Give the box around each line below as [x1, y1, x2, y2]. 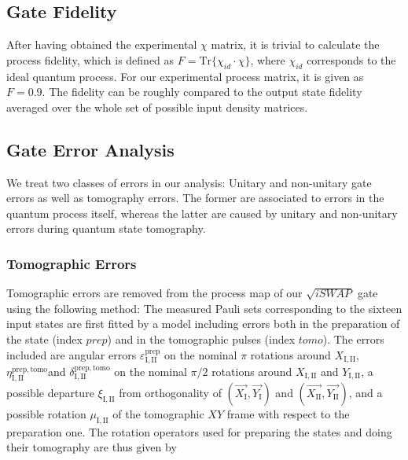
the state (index [6, 330, 83, 347]
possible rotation [6, 405, 86, 421]
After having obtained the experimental [6, 36, 197, 53]
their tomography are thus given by [6, 439, 177, 455]
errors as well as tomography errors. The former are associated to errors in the [6, 190, 384, 206]
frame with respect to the [226, 405, 350, 421]
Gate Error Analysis [6, 137, 175, 161]
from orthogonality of [119, 384, 222, 400]
